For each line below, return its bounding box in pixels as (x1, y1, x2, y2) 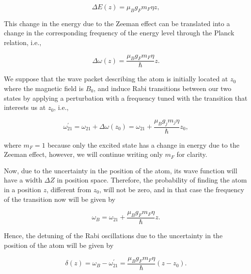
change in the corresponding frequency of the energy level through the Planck (4, 28, 235, 38)
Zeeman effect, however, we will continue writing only (4, 149, 163, 159)
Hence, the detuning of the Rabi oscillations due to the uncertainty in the (4, 230, 223, 240)
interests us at (4, 102, 46, 112)
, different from (46, 184, 92, 194)
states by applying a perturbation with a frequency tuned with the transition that (4, 92, 248, 103)
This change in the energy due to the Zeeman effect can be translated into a (4, 18, 230, 28)
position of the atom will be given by (4, 240, 114, 250)
